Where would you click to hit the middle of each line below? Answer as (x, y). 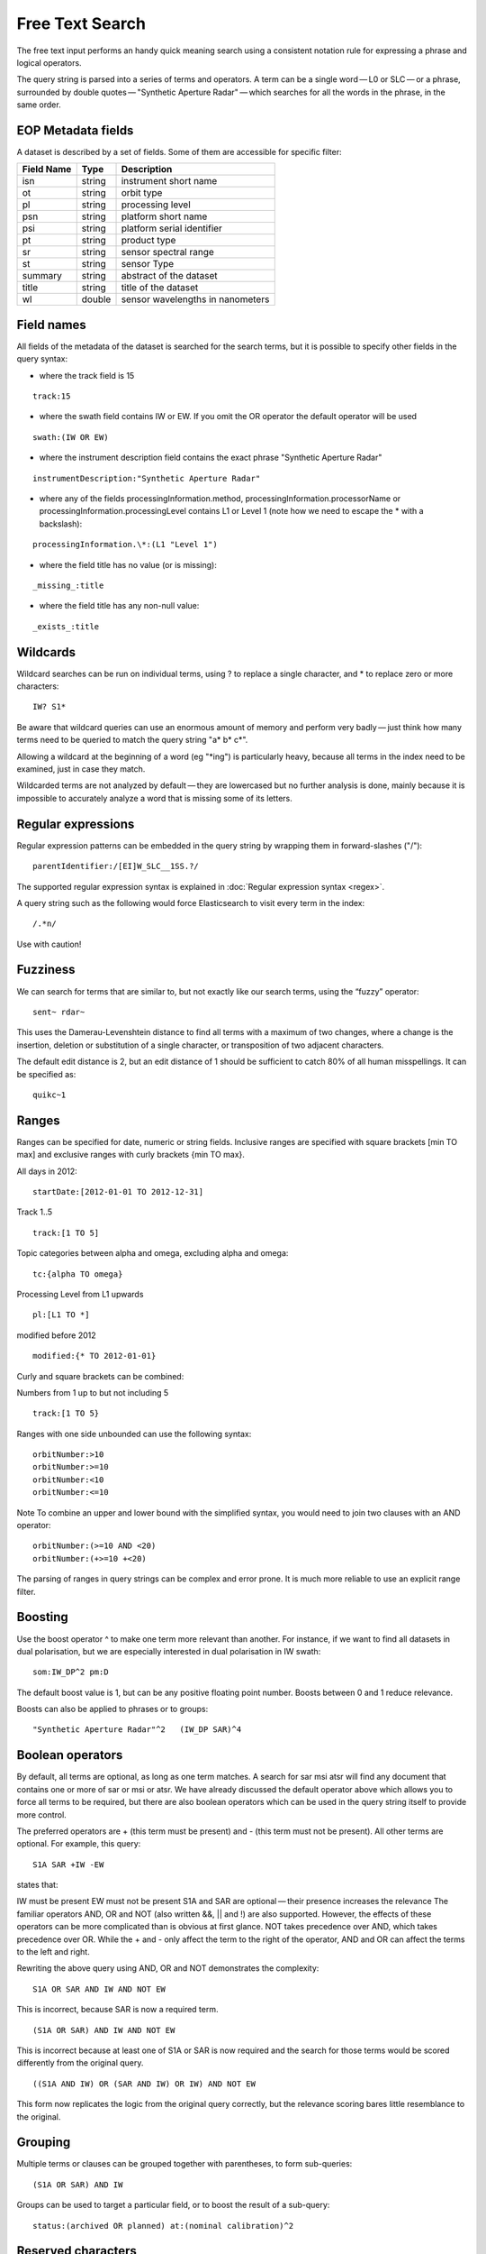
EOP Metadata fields (75, 130)
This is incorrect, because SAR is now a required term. (117, 2010)
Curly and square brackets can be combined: (100, 1376)
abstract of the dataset (169, 276)
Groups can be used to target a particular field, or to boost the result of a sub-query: (173, 2205)
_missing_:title (68, 586)
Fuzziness (46, 970)
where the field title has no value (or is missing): (128, 564)
